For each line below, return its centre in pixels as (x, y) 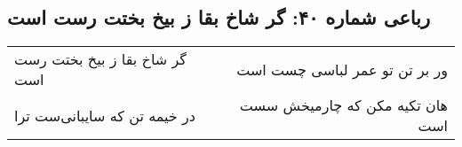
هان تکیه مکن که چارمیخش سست (343, 105)
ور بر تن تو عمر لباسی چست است (342, 69)
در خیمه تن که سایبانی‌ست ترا (105, 115)
